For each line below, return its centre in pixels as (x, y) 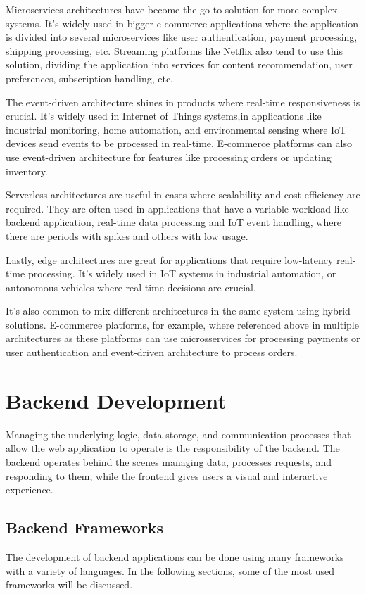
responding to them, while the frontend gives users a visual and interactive (167, 475)
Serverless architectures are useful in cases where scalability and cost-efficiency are (183, 195)
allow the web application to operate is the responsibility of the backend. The (173, 448)
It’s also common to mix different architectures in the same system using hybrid (178, 311)
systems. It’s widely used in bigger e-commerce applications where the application (182, 23)
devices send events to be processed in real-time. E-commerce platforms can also (179, 143)
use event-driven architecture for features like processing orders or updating (169, 157)
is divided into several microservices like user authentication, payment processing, (182, 37)
